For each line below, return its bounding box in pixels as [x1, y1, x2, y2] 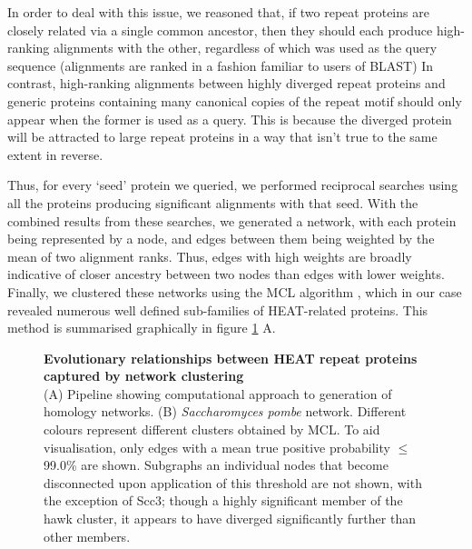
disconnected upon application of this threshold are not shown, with [44, 473, 422, 492]
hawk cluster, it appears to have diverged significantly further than [44, 509, 416, 528]
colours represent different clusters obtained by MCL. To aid [44, 420, 380, 439]
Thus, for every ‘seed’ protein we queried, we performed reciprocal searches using [7, 175, 458, 195]
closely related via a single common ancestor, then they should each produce [7, 20, 433, 39]
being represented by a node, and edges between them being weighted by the [7, 229, 435, 248]
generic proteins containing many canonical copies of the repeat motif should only [7, 91, 462, 110]
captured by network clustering [44, 366, 244, 385]
